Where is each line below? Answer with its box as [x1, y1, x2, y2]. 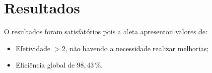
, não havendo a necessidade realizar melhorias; [65, 43, 209, 53]
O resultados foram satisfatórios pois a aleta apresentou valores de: [4, 26, 208, 37]
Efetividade [15, 43, 51, 53]
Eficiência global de [15, 60, 75, 70]
